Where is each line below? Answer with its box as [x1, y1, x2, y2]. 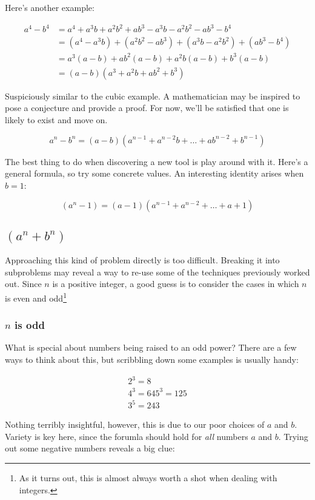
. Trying [278, 430, 308, 442]
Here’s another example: [5, 1, 94, 13]
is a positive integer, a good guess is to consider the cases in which [52, 277, 299, 290]
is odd [15, 317, 45, 333]
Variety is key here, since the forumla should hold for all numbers [5, 430, 248, 442]
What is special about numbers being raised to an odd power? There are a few [5, 341, 297, 354]
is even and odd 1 [5, 289, 67, 304]
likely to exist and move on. [5, 113, 108, 126]
